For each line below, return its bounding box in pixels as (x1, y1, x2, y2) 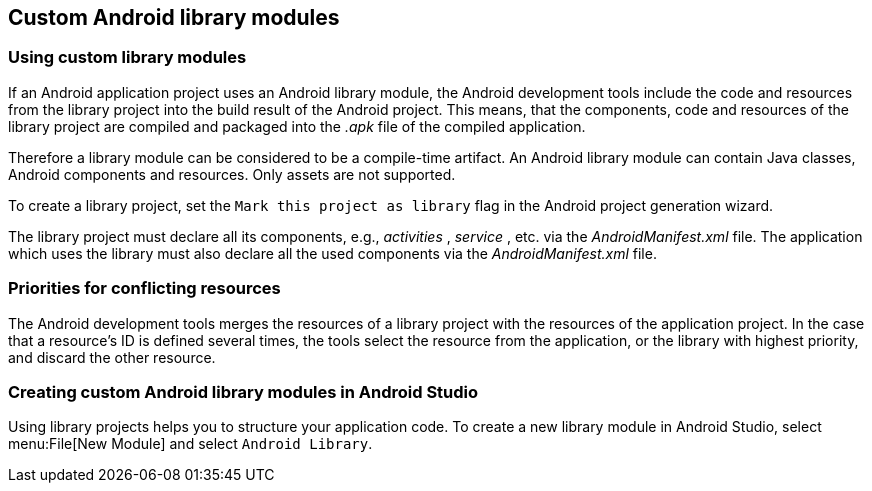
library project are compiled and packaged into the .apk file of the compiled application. (8, 117, 586, 135)
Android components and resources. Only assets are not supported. (8, 165, 456, 183)
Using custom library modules (8, 47, 247, 68)
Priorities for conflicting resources (8, 278, 281, 299)
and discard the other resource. (8, 348, 216, 366)
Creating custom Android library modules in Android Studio (8, 381, 479, 402)
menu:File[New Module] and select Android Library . (8, 435, 373, 453)
